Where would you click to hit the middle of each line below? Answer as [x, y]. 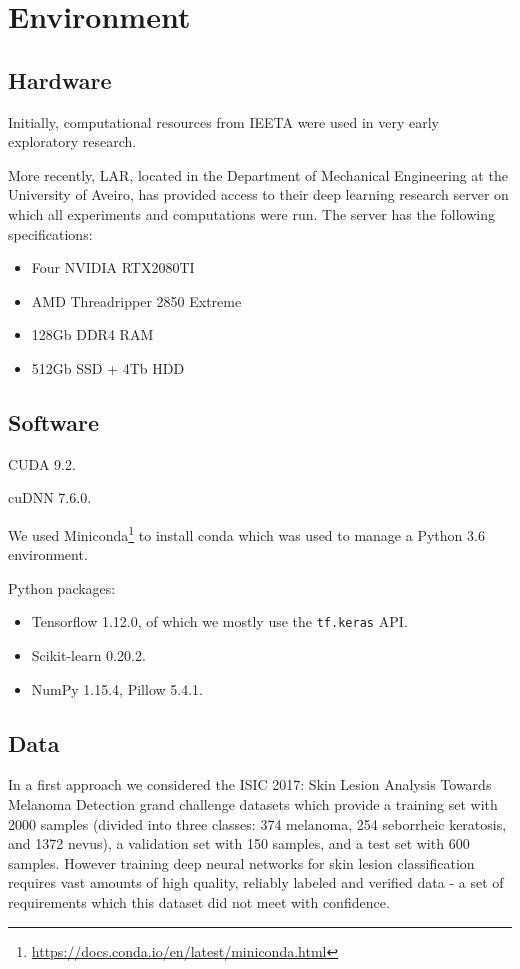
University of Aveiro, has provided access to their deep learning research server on [258, 194]
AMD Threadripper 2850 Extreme [136, 300]
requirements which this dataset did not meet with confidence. [199, 901]
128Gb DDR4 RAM [92, 334]
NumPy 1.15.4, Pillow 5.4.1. [117, 688]
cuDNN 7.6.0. [50, 497]
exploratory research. [72, 141]
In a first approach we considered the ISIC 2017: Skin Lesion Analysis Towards [250, 784]
